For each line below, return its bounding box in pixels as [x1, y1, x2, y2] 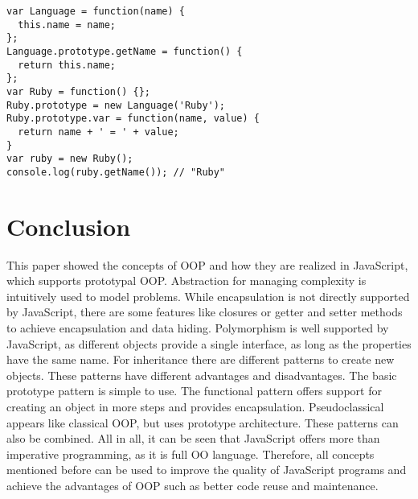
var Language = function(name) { [6, 6, 185, 17]
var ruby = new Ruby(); [6, 153, 133, 165]
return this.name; [18, 59, 117, 71]
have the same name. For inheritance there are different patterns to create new [6, 351, 395, 368]
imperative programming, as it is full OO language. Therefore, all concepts [6, 445, 375, 462]
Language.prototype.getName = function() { [6, 45, 243, 57]
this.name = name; [18, 19, 117, 31]
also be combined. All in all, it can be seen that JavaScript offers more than [6, 430, 380, 447]
